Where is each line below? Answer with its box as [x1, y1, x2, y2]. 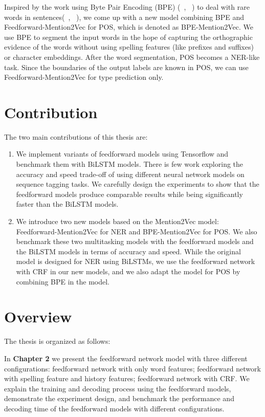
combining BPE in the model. [16, 276, 110, 287]
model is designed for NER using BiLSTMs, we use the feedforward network [16, 256, 255, 267]
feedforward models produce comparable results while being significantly [16, 188, 243, 199]
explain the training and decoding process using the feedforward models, [4, 383, 231, 393]
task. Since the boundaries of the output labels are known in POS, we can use [4, 61, 249, 72]
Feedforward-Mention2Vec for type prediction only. [4, 72, 164, 82]
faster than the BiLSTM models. [16, 199, 119, 209]
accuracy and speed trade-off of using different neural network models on [16, 168, 245, 179]
